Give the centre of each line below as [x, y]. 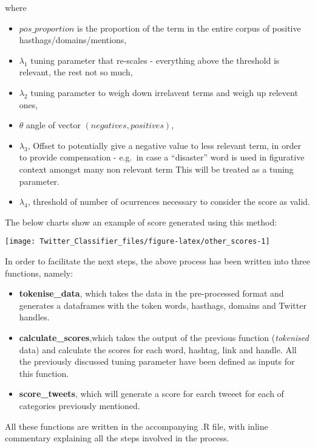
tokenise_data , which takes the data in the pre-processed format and [151, 293]
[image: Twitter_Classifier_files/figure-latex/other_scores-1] [137, 242]
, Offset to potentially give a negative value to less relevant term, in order [164, 145]
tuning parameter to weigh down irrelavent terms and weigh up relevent [164, 92]
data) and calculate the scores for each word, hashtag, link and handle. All [158, 349]
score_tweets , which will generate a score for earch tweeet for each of [151, 394]
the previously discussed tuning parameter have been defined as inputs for [157, 361]
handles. [34, 317]
